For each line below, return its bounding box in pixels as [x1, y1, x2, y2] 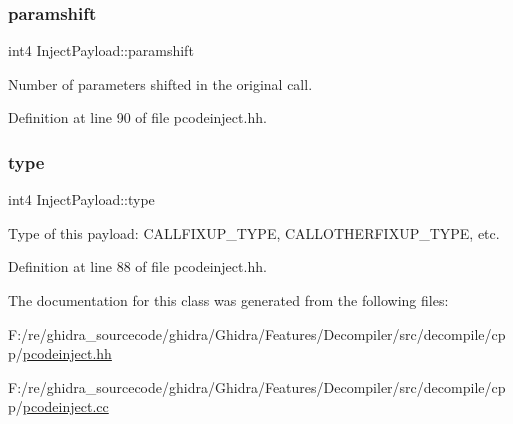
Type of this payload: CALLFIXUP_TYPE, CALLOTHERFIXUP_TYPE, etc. [8, 222, 500, 243]
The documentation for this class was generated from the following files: [8, 290, 449, 310]
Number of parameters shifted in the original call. [8, 73, 313, 94]
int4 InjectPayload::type [8, 189, 155, 210]
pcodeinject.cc [22, 396, 109, 417]
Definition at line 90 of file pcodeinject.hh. [8, 107, 267, 128]
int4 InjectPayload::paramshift [8, 40, 194, 61]
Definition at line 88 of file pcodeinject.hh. [8, 256, 267, 277]
